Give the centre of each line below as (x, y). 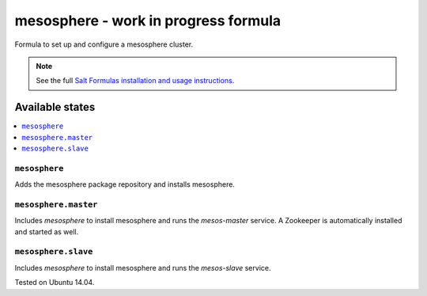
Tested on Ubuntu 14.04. (55, 283)
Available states (55, 107)
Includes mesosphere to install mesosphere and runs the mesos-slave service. (143, 268)
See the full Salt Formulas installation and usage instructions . (135, 81)
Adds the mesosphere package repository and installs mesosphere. (125, 184)
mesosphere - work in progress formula (148, 21)
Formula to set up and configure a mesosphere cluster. (104, 44)
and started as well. (47, 231)
